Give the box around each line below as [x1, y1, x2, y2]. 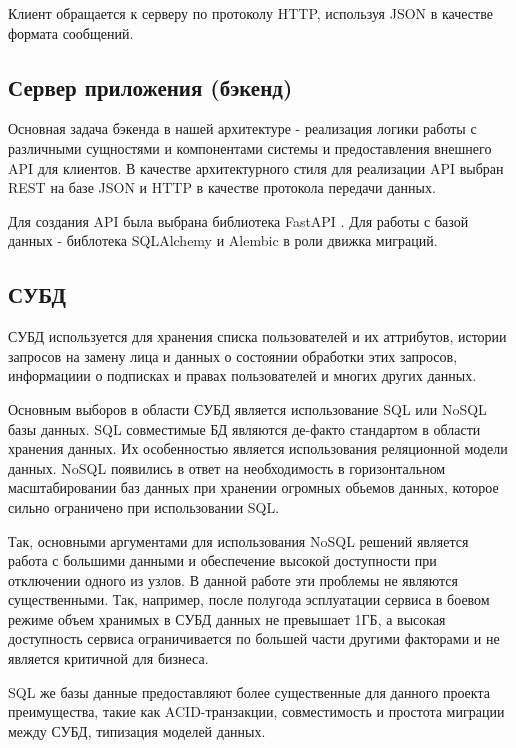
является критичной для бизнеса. [8, 648, 209, 669]
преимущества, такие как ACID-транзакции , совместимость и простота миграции [8, 701, 505, 722]
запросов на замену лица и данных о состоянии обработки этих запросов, [8, 345, 458, 366]
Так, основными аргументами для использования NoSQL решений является [8, 530, 469, 551]
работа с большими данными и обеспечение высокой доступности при [8, 550, 437, 571]
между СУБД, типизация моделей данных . [8, 720, 266, 741]
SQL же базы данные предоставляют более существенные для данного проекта [8, 681, 490, 702]
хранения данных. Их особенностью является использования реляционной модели [8, 438, 508, 459]
